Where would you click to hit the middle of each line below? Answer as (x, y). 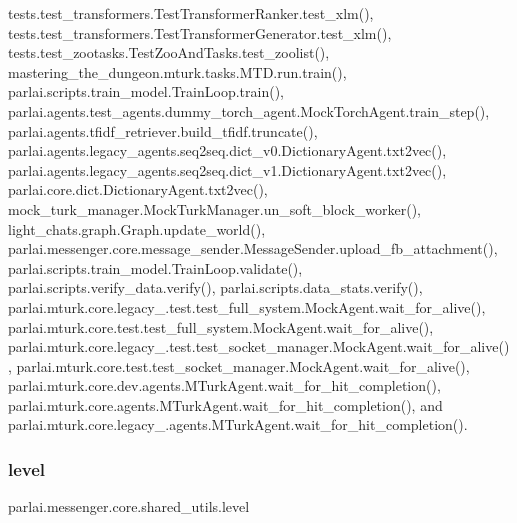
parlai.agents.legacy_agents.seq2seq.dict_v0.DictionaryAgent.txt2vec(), (227, 150)
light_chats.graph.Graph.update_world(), (137, 228)
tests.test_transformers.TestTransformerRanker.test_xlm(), (191, 13)
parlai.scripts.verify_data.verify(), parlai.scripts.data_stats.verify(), (215, 287)
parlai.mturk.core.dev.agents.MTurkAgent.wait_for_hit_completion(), (224, 385)
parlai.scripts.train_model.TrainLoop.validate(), (155, 267)
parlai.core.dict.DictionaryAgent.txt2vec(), (138, 189)
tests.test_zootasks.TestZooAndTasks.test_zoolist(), (169, 52)
